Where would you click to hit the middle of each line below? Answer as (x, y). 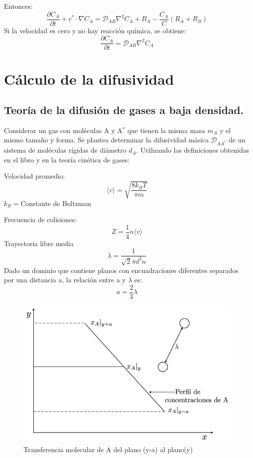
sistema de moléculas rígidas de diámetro (65, 150)
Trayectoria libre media (39, 243)
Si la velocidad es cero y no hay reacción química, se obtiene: (95, 30)
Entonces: (18, 6)
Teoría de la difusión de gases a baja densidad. (124, 110)
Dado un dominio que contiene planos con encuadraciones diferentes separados (121, 270)
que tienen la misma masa (166, 130)
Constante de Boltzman (56, 203)
